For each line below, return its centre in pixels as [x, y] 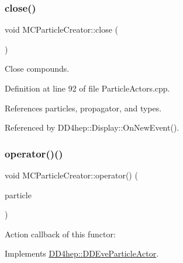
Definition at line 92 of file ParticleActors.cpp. [87, 88]
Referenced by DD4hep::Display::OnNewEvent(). [92, 127]
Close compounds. [37, 69]
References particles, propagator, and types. [83, 108]
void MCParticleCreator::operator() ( [71, 175]
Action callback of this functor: [60, 234]
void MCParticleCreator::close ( [62, 29]
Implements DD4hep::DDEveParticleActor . [82, 253]
